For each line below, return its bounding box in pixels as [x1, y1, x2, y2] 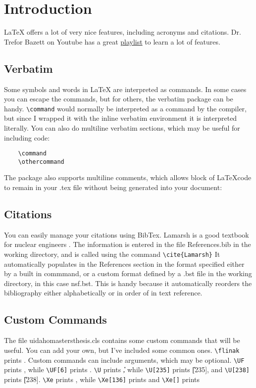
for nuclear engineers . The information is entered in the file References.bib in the [4, 239, 251, 249]
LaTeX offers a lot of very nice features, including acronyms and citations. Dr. [4, 27, 241, 37]
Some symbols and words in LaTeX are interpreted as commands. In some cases [4, 84, 247, 94]
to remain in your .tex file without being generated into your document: [4, 182, 222, 193]
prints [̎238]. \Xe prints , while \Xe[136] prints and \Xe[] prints [4, 374, 200, 384]
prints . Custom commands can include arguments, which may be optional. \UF [4, 354, 245, 365]
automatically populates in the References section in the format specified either [4, 258, 245, 269]
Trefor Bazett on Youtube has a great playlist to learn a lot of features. [4, 36, 220, 47]
